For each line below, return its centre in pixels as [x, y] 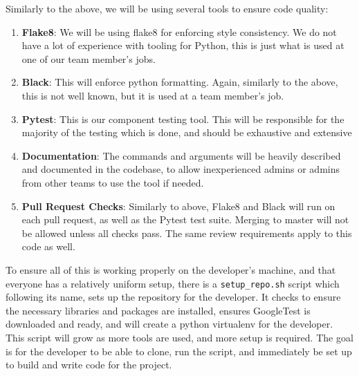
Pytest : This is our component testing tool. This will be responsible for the [183, 119]
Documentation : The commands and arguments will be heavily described [181, 155]
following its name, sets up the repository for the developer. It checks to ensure [173, 297]
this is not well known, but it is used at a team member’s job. [153, 95]
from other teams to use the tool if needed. [113, 182]
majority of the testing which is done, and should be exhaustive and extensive [187, 132]
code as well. [48, 246]
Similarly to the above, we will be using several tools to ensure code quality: [167, 8]
